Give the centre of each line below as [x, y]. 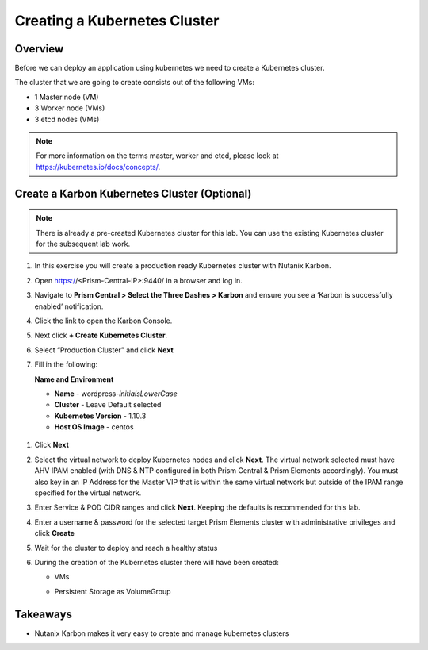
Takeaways [44, 614]
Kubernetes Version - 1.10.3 [100, 416]
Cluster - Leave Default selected [108, 405]
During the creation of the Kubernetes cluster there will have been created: [157, 562]
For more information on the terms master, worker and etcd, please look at [157, 156]
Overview [39, 49]
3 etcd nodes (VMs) [67, 119]
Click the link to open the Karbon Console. [103, 321]
